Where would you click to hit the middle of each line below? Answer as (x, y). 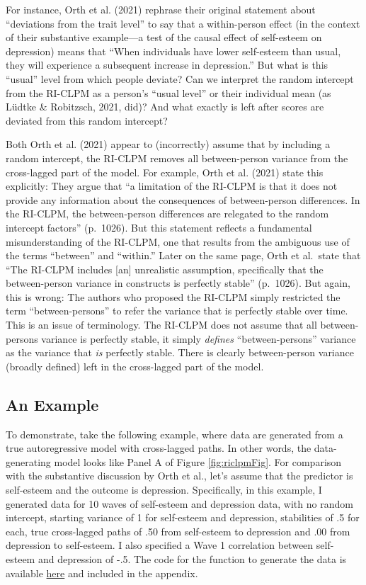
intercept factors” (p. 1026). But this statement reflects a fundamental (159, 227)
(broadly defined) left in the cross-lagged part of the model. (135, 366)
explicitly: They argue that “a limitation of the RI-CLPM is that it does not (172, 186)
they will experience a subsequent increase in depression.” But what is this (167, 65)
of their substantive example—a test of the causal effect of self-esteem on (164, 37)
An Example (52, 404)
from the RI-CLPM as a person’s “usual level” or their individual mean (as (168, 92)
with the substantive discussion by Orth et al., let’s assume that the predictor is (179, 476)
